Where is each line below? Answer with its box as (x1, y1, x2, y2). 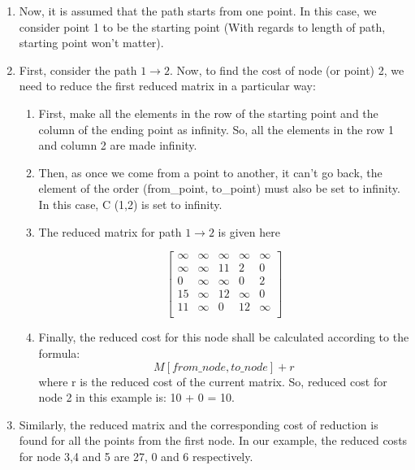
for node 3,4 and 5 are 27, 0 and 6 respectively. (19, 447, 253, 464)
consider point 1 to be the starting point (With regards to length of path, (19, 18, 386, 35)
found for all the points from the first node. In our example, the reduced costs (19, 432, 408, 449)
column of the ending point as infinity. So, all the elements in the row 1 (38, 120, 394, 137)
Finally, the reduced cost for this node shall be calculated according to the (38, 329, 409, 346)
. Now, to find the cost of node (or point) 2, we (169, 61, 404, 78)
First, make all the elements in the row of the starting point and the (38, 104, 378, 121)
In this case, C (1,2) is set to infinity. (38, 195, 223, 212)
